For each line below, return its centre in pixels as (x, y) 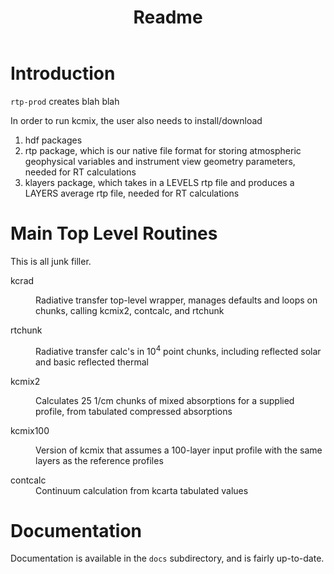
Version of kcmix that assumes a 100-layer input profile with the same (179, 450)
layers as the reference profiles (99, 460)
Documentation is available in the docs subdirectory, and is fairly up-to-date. (167, 558)
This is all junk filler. (51, 261)
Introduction (63, 73)
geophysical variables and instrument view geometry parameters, (160, 161)
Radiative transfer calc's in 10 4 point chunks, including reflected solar (178, 350)
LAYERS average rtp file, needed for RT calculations (132, 193)
